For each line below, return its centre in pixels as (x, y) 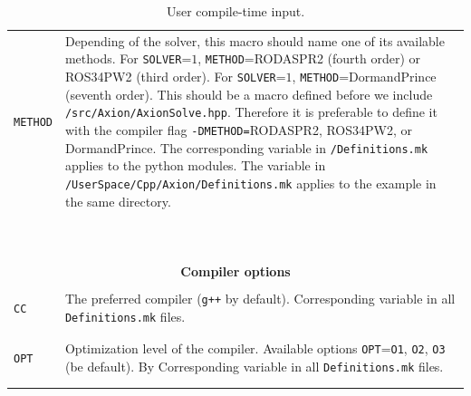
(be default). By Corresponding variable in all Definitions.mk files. (254, 366)
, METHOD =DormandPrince (364, 77)
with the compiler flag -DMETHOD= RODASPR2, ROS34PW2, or (238, 130)
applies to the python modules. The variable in (195, 165)
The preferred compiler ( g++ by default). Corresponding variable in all (260, 298)
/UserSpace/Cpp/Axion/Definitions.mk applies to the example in (250, 183)
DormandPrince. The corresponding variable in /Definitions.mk (246, 147)
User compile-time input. (235, 11)
